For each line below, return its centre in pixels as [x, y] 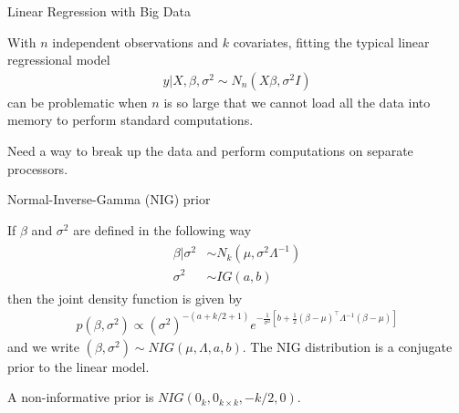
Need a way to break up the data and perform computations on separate [210, 150]
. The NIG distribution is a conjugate [347, 346]
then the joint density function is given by [125, 298]
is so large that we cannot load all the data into [297, 102]
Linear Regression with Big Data [99, 11]
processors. [38, 168]
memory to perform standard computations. [130, 120]
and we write [43, 346]
